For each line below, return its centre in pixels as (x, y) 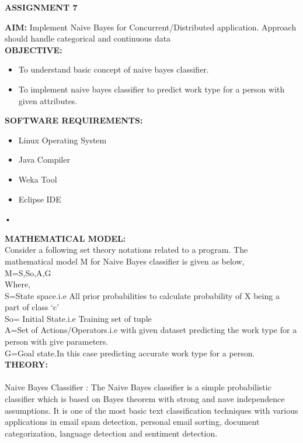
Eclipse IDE (40, 199)
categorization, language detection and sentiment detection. (111, 433)
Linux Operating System (62, 140)
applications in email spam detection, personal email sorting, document (132, 422)
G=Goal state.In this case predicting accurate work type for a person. (130, 353)
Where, (18, 284)
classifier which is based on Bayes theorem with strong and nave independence (145, 399)
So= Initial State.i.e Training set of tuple (78, 318)
